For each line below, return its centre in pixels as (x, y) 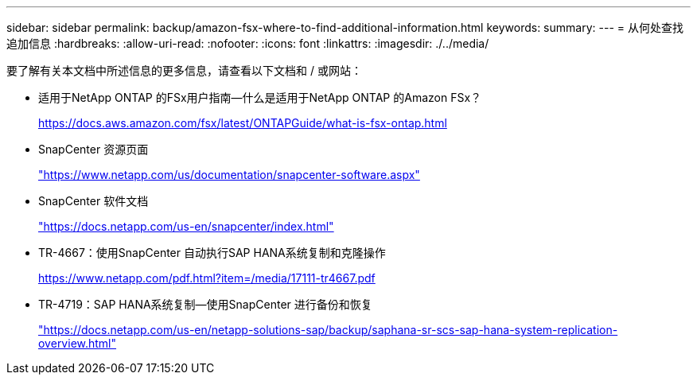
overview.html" (78, 343)
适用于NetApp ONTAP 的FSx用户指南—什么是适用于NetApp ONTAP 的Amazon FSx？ (260, 97)
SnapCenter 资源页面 (93, 149)
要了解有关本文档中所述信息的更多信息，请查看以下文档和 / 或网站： (184, 70)
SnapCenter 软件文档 (93, 201)
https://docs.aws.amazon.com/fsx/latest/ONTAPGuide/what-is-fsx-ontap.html (243, 123)
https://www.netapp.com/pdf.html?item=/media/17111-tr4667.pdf (207, 278)
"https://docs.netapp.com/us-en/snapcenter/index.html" (186, 226)
